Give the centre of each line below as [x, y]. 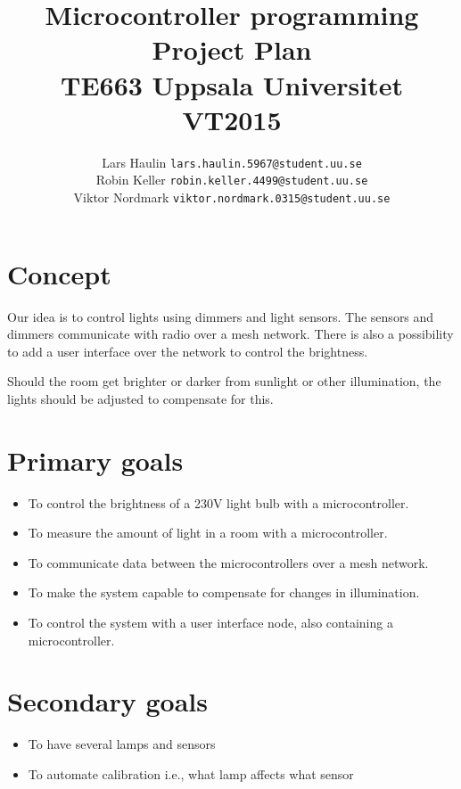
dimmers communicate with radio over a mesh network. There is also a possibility [230, 334]
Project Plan [232, 49]
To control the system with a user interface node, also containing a [210, 623]
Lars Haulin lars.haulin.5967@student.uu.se [232, 162]
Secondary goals [107, 701]
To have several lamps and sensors [122, 744]
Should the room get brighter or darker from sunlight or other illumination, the [224, 381]
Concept [59, 273]
